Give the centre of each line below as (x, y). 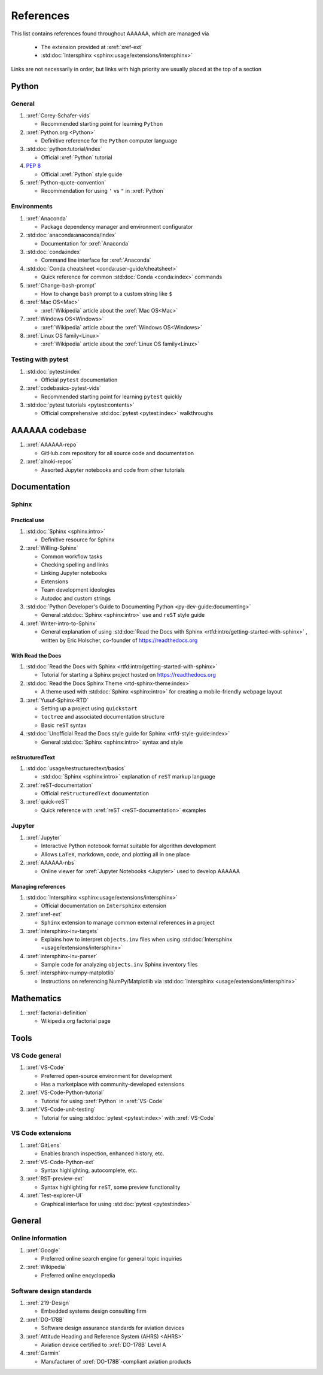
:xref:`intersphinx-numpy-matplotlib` (71, 973)
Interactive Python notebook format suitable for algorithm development (129, 846)
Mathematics (36, 998)
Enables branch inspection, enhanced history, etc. (103, 1153)
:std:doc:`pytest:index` (54, 371)
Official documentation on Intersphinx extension (104, 906)
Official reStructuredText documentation (95, 793)
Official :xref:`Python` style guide (82, 174)
